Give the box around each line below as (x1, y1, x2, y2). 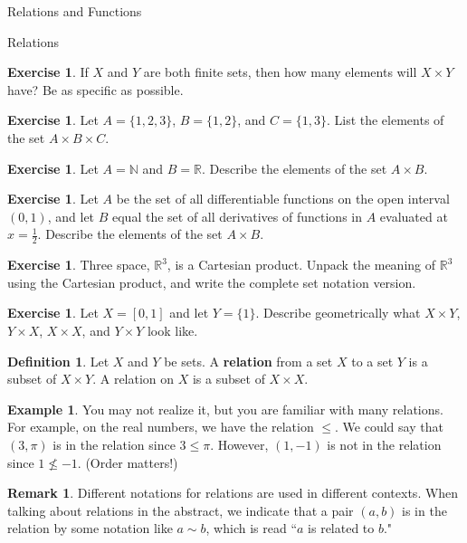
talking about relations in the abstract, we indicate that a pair (7, 500, 354, 519)
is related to (308, 519, 375, 538)
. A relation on (92, 369, 175, 388)
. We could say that (335, 417, 443, 436)
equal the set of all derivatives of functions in (112, 206, 363, 225)
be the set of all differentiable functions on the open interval (116, 189, 450, 208)
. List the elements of (326, 110, 444, 129)
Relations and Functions (7, 2, 142, 20)
